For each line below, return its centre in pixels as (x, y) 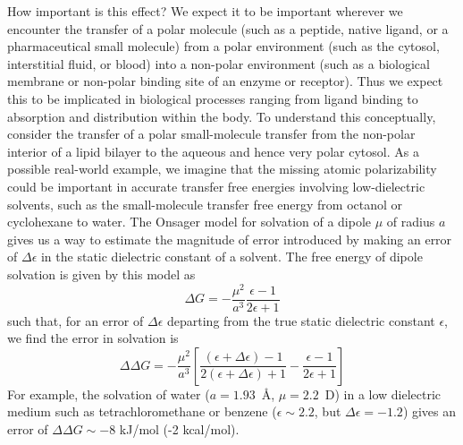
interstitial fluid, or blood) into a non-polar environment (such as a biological (219, 63)
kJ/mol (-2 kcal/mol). (179, 429)
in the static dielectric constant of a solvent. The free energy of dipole (231, 257)
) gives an (429, 411)
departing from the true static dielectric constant (301, 320)
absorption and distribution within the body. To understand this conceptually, (222, 116)
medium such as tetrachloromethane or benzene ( (142, 411)
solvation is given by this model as (101, 274)
